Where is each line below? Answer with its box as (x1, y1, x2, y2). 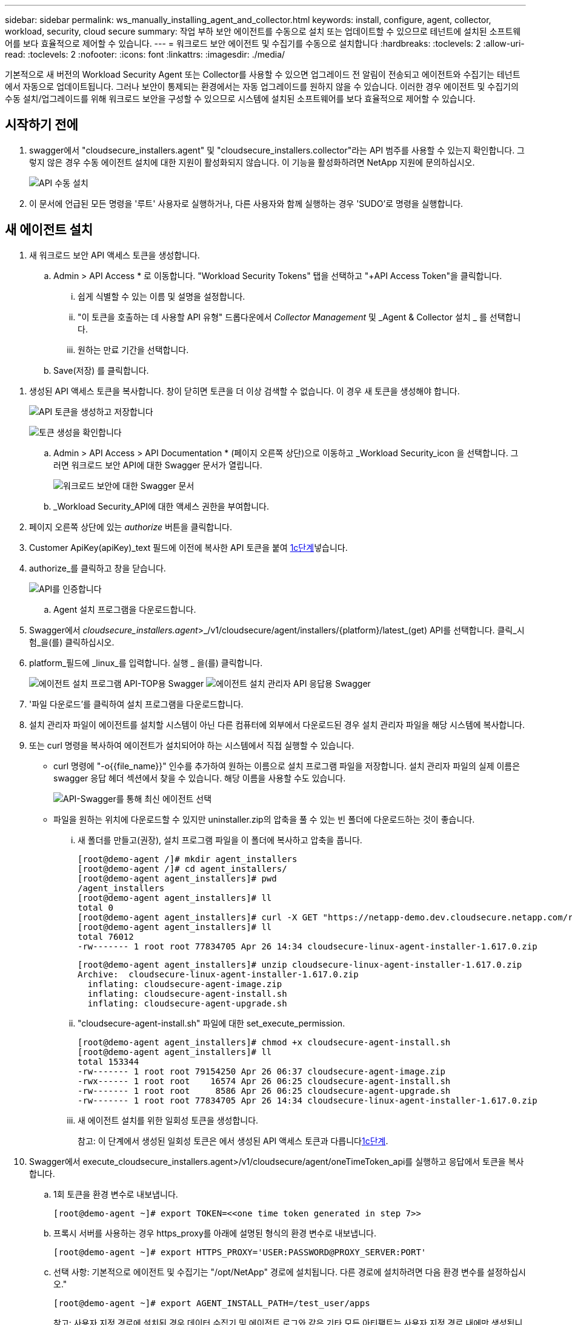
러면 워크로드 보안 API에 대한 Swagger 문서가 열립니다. (53, 459, 262, 470)
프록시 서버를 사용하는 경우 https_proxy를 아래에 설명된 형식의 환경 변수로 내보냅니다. (53, 1227, 377, 1238)
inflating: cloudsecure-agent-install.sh (87, 988, 287, 999)
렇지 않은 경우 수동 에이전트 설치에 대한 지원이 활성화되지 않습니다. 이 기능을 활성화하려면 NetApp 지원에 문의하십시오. (29, 157, 475, 167)
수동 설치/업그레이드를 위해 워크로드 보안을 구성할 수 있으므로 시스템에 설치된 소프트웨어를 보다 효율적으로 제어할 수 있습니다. (5, 93, 476, 104)
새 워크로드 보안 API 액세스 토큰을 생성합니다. (29, 249, 200, 260)
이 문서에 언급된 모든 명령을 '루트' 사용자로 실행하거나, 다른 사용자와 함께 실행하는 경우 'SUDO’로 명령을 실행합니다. (29, 198, 464, 209)
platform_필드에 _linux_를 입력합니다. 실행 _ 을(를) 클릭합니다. (29, 657, 263, 668)
